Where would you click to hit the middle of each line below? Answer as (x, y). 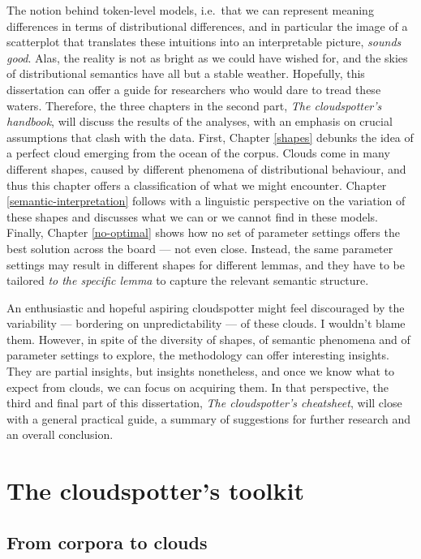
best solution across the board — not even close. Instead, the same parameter (200, 248)
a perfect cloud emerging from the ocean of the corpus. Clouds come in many (198, 153)
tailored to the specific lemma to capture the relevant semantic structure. (188, 280)
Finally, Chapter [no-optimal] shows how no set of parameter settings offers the (203, 232)
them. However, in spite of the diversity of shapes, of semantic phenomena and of (208, 339)
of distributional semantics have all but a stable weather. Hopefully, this (186, 73)
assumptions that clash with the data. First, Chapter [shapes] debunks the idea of (210, 137)
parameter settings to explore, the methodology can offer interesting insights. (198, 355)
